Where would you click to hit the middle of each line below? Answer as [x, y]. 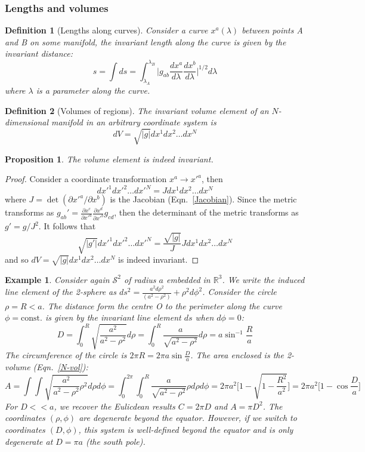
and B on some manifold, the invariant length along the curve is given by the [146, 41]
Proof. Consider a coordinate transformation [86, 179]
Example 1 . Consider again [57, 279]
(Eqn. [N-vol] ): [61, 367]
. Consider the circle [239, 292]
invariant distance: [39, 53]
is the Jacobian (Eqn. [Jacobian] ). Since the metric [203, 199]
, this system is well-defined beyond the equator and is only [186, 429]
